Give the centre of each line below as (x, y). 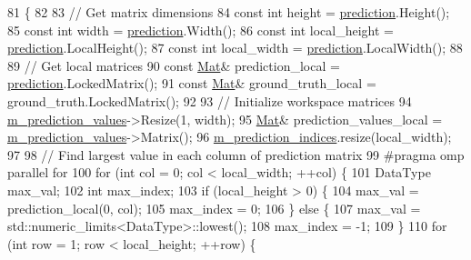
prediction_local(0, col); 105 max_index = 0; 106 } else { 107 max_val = (214, 208)
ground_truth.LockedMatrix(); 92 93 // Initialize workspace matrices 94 (210, 100)
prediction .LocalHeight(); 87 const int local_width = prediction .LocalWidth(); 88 (235, 48)
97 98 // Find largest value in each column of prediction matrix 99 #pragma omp (236, 154)
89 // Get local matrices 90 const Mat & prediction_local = (174, 65)
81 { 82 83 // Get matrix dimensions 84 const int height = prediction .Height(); (229, 12)
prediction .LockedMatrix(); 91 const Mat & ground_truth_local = (192, 83)
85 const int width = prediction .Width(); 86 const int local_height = (200, 30)
